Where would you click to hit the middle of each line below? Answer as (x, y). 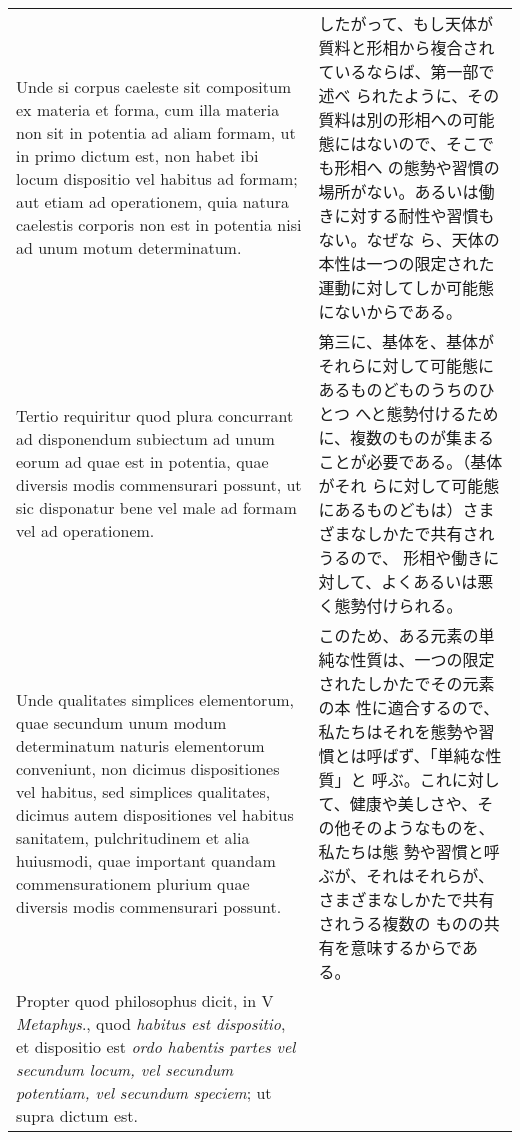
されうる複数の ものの (401, 923)
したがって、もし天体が (405, 23)
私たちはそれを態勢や (398, 731)
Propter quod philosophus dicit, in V (145, 1000)
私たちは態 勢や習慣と (401, 851)
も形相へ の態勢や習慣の (409, 167)
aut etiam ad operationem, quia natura (153, 201)
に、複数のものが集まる (406, 437)
